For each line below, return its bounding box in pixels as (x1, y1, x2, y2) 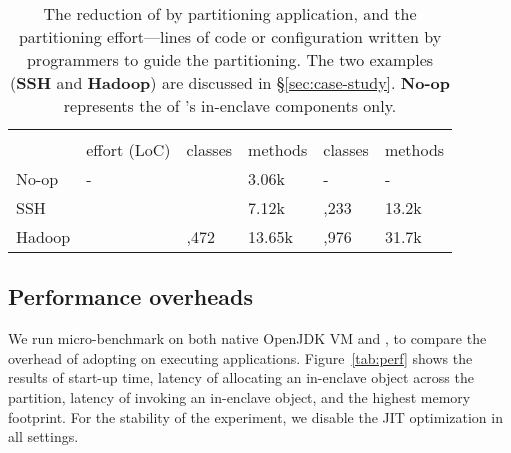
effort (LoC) (86, 138, 171, 161)
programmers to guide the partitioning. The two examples (26, 48, 434, 71)
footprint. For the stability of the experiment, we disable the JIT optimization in (8, 406, 503, 427)
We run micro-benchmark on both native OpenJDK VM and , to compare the (8, 328, 487, 349)
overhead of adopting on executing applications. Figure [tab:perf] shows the (8, 347, 473, 368)
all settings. (8, 426, 79, 447)
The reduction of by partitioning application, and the (43, 2, 417, 25)
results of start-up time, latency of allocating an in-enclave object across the (8, 367, 474, 388)
